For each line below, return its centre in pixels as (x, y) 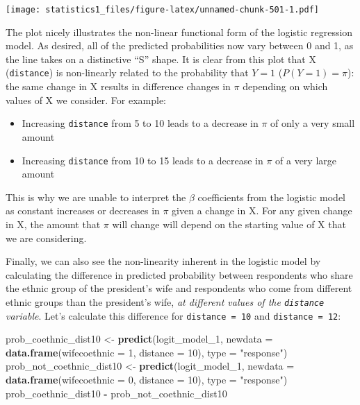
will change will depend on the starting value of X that (229, 224)
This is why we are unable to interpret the (96, 197)
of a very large (306, 160)
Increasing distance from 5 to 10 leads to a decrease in (140, 123)
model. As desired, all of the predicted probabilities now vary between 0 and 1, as (180, 45)
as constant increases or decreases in (83, 210)
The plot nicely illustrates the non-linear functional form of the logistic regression (179, 32)
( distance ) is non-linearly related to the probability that (127, 72)
